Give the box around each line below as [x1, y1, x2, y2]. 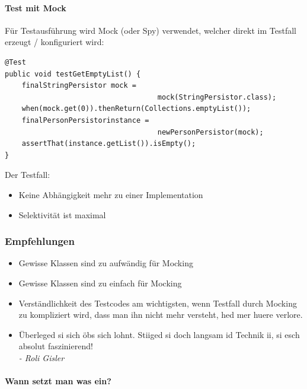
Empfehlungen [5, 234, 75, 248]
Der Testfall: [5, 168, 50, 181]
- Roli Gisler [18, 351, 65, 364]
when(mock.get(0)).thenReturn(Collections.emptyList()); [21, 104, 251, 113]
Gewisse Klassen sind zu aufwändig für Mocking [18, 257, 193, 269]
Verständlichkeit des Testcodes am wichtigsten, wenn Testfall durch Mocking [18, 296, 297, 309]
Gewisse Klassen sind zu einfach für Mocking [18, 276, 182, 289]
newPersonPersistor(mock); [157, 127, 264, 136]
